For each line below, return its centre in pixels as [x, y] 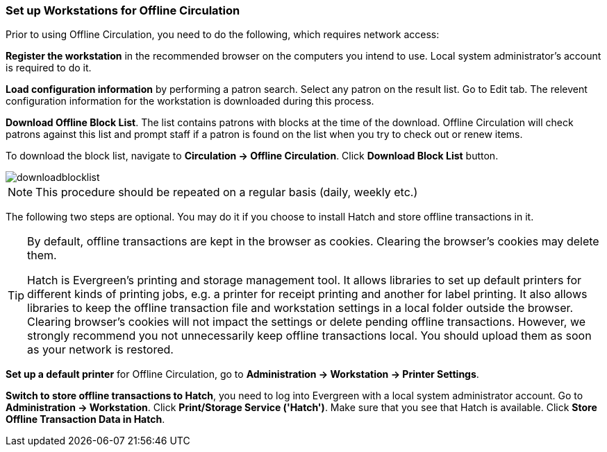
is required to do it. [49, 68]
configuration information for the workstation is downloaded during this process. [190, 101]
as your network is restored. [100, 350]
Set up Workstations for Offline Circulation [123, 10]
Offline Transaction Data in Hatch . [85, 419]
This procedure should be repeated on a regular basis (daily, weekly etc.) [227, 192]
